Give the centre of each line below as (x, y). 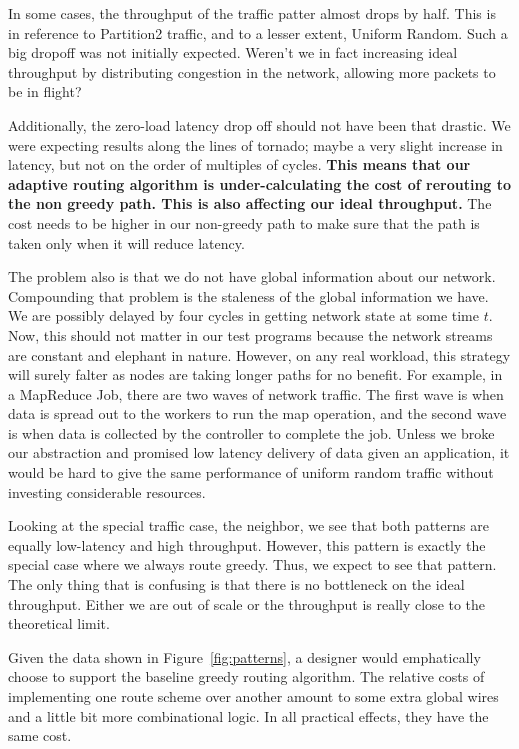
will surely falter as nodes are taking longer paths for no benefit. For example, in (255, 374)
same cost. (40, 735)
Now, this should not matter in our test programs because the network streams (250, 334)
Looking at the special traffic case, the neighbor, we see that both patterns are (248, 525)
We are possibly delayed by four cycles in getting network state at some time (244, 315)
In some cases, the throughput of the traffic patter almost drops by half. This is (252, 13)
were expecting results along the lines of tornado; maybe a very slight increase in (255, 144)
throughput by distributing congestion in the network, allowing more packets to (252, 71)
